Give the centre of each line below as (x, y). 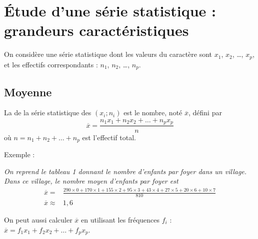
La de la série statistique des (48, 113)
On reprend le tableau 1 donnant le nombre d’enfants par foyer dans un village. (125, 171)
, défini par (205, 113)
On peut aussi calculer (38, 219)
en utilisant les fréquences (120, 219)
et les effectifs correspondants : (51, 64)
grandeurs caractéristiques (96, 30)
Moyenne (28, 92)
